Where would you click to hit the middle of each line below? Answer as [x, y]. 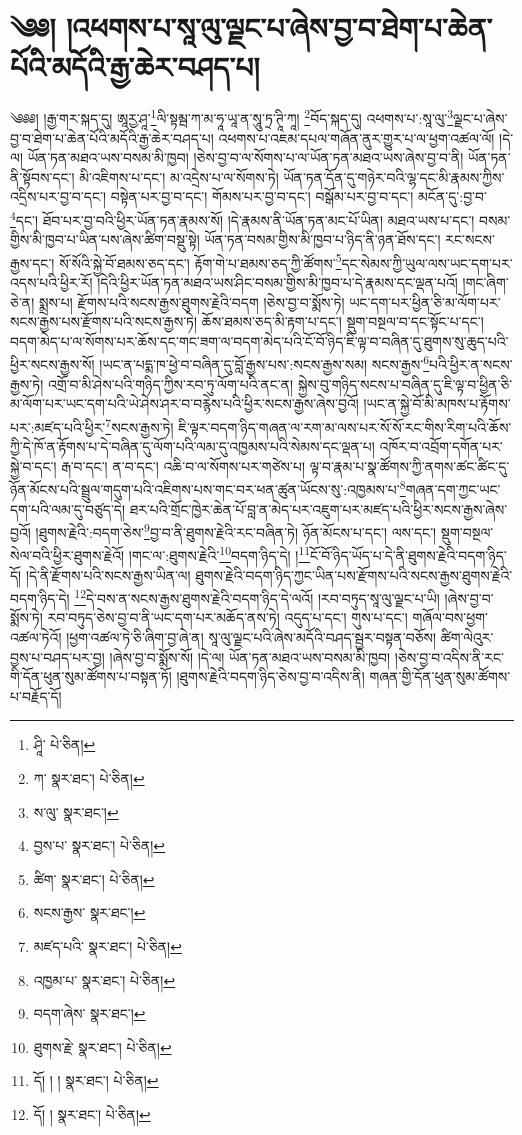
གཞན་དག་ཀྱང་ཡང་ [453, 488]
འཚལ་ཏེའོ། [36, 637]
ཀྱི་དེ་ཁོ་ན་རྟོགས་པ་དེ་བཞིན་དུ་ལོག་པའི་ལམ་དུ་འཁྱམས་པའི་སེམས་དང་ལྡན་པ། [192, 446]
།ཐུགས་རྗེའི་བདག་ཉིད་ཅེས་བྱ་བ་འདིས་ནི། [270, 676]
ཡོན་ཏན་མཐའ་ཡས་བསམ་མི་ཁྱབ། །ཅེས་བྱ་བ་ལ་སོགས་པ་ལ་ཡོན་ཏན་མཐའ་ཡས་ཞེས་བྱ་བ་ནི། [245, 157]
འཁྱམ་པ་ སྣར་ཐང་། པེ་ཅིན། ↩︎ [104, 979]
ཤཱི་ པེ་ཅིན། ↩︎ [64, 744]
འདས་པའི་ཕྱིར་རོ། [51, 282]
